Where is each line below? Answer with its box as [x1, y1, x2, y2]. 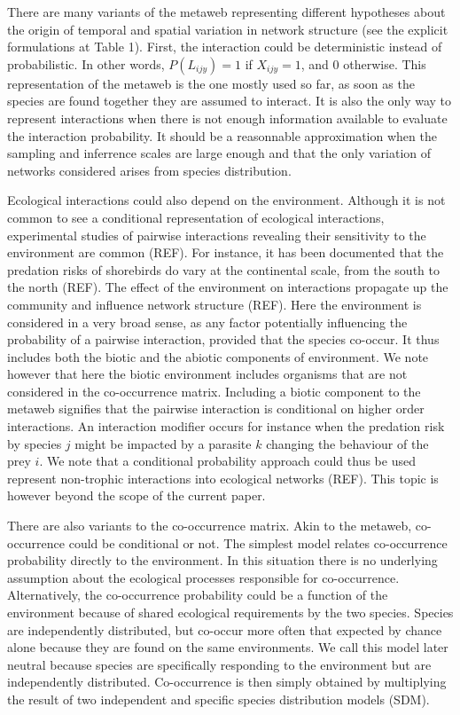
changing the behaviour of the [266, 434, 429, 452]
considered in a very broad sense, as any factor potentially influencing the [7, 312, 408, 331]
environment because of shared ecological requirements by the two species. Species [7, 603, 454, 621]
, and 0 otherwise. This [300, 54, 426, 73]
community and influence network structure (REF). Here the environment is [7, 295, 422, 313]
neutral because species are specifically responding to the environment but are [7, 655, 432, 673]
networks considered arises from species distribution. [7, 161, 292, 179]
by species [7, 434, 62, 452]
